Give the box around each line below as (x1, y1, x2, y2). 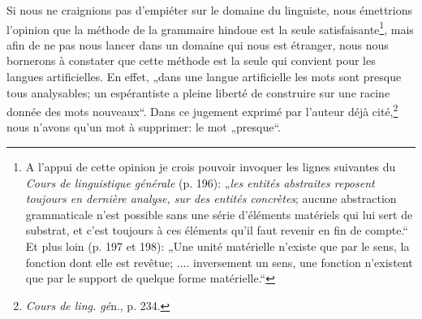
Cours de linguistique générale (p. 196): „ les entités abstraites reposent (25, 174, 375, 191)
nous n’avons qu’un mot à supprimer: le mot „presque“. (6, 119, 281, 136)
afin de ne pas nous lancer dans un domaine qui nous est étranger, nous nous (6, 36, 389, 53)
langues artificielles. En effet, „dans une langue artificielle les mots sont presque (6, 68, 402, 85)
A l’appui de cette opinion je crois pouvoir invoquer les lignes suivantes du (25, 158, 396, 175)
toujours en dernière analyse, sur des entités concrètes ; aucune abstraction (25, 190, 397, 207)
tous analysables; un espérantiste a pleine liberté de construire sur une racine (6, 84, 390, 101)
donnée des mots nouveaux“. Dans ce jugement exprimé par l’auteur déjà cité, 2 (6, 101, 398, 119)
